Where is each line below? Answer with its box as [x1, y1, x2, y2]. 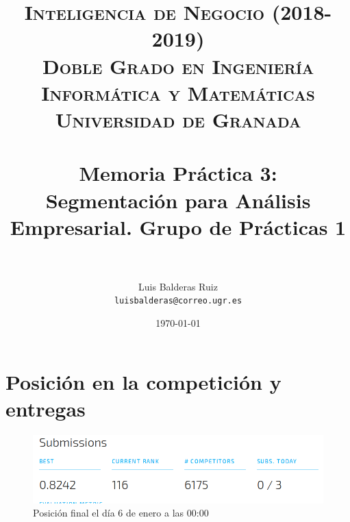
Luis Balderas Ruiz [138, 279, 218, 293]
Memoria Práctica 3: [79, 159, 277, 187]
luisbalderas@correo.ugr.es [114, 296, 242, 306]
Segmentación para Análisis [45, 186, 311, 214]
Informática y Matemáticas [41, 78, 315, 106]
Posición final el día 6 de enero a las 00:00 [33, 506, 209, 520]
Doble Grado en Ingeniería [42, 51, 314, 79]
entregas [5, 394, 86, 422]
